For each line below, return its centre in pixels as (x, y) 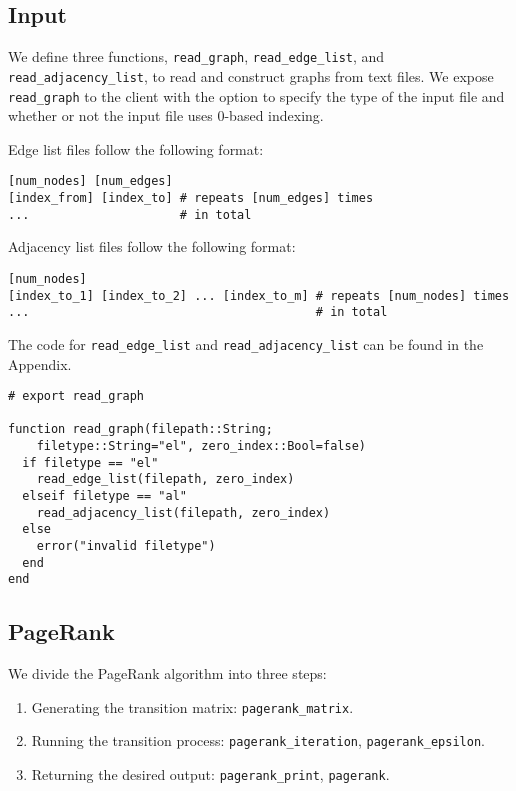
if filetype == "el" (90, 462)
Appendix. (40, 363)
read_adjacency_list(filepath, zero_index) (183, 512)
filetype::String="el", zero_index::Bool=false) (201, 446)
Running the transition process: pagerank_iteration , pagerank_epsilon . (258, 740)
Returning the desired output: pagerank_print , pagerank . (210, 774)
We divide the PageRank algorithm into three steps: (167, 673)
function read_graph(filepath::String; (140, 429)
